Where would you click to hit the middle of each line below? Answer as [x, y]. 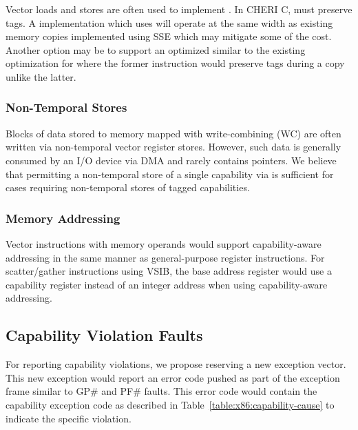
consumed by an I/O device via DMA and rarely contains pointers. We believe [171, 160]
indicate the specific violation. [69, 418]
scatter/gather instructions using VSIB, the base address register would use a [169, 271]
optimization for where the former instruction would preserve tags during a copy [175, 63]
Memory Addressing [63, 218]
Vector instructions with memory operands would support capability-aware [164, 243]
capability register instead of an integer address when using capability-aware [167, 284]
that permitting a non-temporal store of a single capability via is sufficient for [170, 174]
